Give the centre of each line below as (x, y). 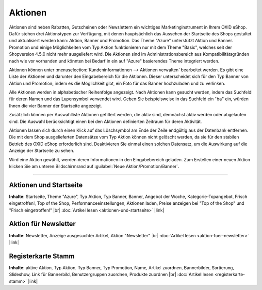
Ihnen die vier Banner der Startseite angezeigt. (56, 106)
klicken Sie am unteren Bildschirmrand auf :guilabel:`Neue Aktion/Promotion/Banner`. (94, 166)
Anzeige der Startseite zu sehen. (42, 151)
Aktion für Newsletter (42, 224)
